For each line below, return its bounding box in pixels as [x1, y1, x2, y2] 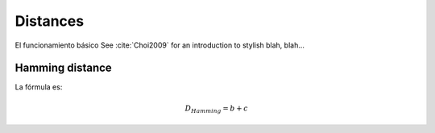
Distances [14, 12, 85, 30]
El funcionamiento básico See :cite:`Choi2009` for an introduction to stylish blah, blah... [14, 40, 305, 50]
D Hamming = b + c [184, 103, 249, 114]
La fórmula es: [14, 82, 63, 92]
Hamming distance [14, 61, 112, 75]
